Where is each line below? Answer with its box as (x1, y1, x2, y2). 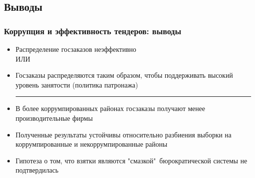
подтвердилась (15, 165, 59, 175)
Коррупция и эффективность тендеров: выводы (4, 24, 181, 37)
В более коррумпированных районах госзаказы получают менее (15, 103, 205, 113)
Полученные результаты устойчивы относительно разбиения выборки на (15, 129, 232, 139)
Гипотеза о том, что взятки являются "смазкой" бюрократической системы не (15, 155, 247, 165)
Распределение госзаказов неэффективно (15, 44, 136, 54)
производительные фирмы (15, 112, 93, 123)
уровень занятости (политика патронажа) (15, 79, 138, 89)
